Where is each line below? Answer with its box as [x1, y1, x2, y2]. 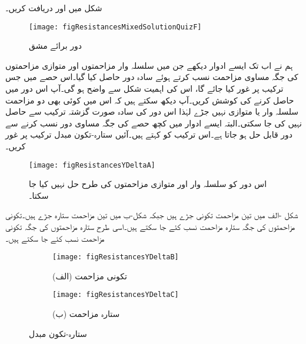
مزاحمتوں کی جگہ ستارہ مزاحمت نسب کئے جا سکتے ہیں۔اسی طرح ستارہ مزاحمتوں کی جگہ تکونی [5, 221, 295, 233]
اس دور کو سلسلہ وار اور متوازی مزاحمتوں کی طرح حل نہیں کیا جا [29, 178, 267, 190]
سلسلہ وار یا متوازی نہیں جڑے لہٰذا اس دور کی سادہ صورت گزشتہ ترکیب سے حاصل [5, 105, 299, 118]
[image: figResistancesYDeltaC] [52, 290, 179, 299]
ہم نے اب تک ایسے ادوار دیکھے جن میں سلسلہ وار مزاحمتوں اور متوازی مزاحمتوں [5, 59, 293, 71]
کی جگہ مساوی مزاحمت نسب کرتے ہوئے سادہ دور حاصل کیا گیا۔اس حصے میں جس [5, 71, 298, 83]
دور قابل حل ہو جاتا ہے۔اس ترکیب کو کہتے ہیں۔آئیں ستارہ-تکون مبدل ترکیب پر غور [5, 128, 293, 141]
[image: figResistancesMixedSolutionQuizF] [29, 22, 202, 31]
